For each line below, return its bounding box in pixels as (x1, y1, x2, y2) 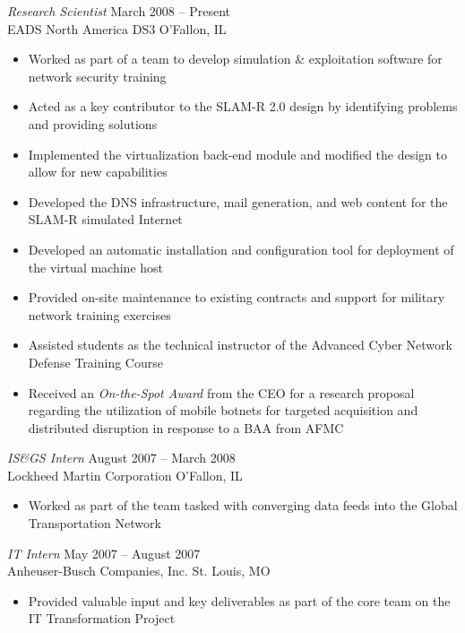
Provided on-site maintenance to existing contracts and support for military (28, 288, 445, 307)
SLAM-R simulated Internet (28, 210, 183, 229)
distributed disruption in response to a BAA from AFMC (28, 418, 344, 437)
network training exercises (28, 305, 171, 324)
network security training (28, 66, 167, 85)
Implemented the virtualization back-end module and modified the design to (28, 144, 447, 163)
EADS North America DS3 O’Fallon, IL (7, 19, 227, 38)
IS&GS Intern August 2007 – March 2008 (7, 448, 236, 467)
